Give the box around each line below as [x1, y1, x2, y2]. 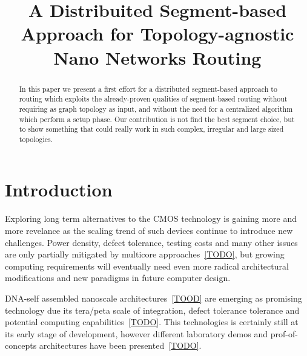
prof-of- [270, 327, 298, 340]
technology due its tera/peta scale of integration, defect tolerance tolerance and [5, 303, 300, 316]
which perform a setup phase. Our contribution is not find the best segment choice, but [19, 114, 295, 124]
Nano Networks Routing [53, 45, 262, 70]
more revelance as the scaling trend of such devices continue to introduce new [5, 224, 293, 237]
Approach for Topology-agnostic [21, 21, 294, 46]
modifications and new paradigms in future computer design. [5, 271, 231, 284]
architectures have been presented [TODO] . [39, 339, 202, 352]
